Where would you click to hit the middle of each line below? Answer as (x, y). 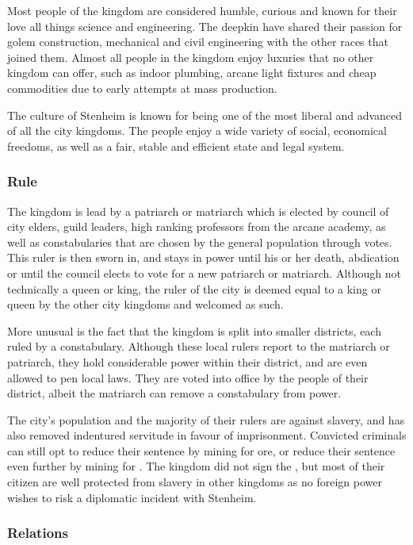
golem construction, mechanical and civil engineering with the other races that (198, 42)
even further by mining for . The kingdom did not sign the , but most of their (196, 466)
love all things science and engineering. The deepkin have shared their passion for (205, 26)
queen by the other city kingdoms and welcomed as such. (145, 304)
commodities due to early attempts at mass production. (142, 88)
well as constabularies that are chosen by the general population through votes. (200, 242)
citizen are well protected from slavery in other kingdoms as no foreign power (195, 482)
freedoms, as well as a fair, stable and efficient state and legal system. (176, 146)
